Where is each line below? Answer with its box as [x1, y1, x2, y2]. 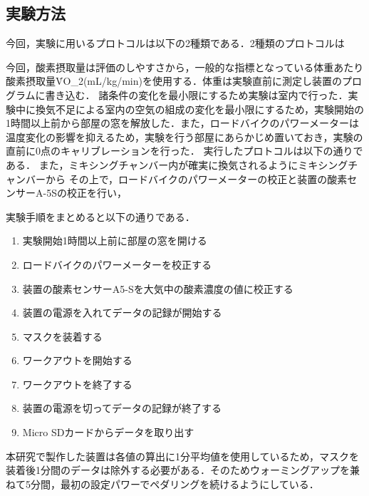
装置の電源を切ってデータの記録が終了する [22, 401, 222, 415]
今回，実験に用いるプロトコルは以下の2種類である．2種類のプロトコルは [6, 36, 345, 51]
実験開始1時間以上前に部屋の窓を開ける [22, 233, 207, 248]
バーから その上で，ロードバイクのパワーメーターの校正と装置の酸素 [25, 171, 348, 186]
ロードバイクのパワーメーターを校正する [22, 257, 212, 272]
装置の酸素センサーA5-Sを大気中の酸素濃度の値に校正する [22, 281, 293, 296]
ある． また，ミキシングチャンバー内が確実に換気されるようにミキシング [6, 157, 348, 172]
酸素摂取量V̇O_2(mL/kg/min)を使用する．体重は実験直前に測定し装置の [6, 73, 342, 88]
